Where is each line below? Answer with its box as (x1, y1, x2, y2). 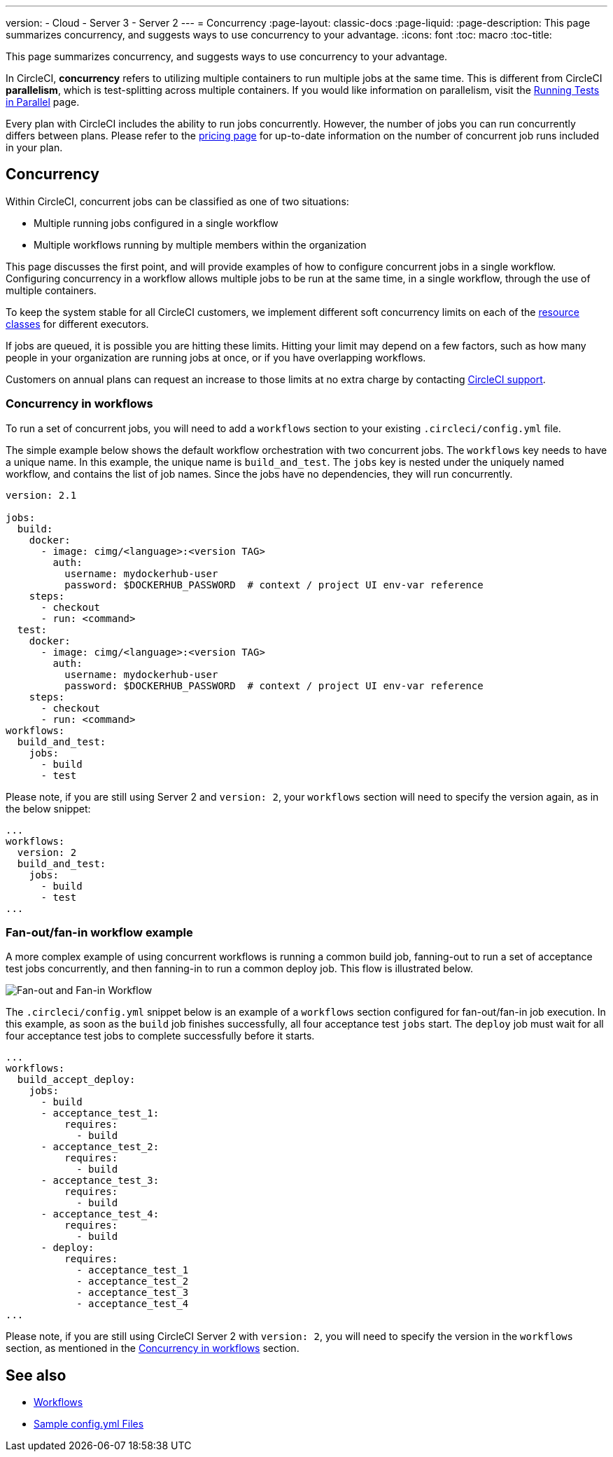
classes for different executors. (6, 317, 149, 330)
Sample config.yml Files (34, 1418, 144, 1430)
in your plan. (6, 141, 63, 153)
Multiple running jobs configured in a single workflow (34, 216, 279, 229)
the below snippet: (6, 802, 91, 815)
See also (6, 1366, 66, 1384)
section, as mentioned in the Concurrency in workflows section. (6, 1342, 300, 1355)
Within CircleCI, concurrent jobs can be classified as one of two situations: (6, 195, 349, 207)
